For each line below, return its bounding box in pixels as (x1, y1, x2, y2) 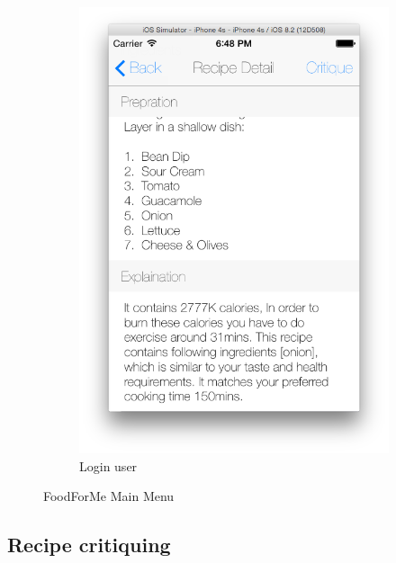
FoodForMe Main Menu (43, 487, 175, 505)
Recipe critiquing (7, 531, 171, 559)
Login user (79, 456, 138, 475)
